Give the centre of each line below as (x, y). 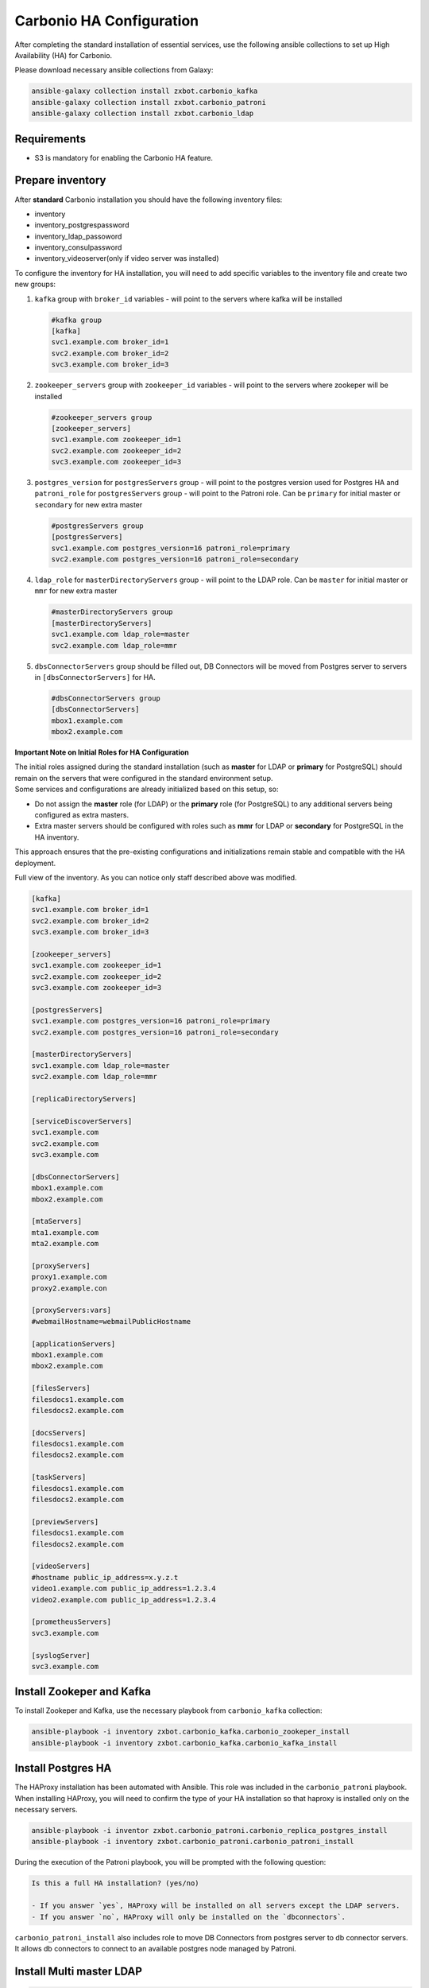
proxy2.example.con (69, 1288)
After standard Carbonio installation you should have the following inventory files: (149, 200)
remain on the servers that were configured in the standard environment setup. (144, 778)
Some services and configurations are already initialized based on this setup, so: (147, 789)
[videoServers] (61, 1566)
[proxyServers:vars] (71, 1310)
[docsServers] (59, 1433)
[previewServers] (65, 1522)
